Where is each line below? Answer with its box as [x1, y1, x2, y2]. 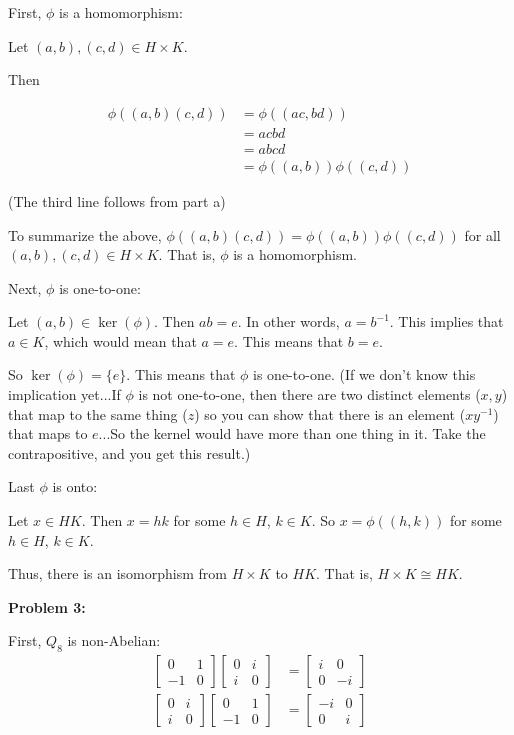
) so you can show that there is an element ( [194, 403, 466, 424]
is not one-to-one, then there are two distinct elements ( [138, 384, 481, 405]
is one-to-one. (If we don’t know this [253, 364, 476, 385]
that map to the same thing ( [8, 403, 188, 424]
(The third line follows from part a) [8, 190, 226, 211]
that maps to [8, 423, 88, 444]
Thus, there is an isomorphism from [8, 563, 227, 584]
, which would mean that [44, 330, 197, 351]
